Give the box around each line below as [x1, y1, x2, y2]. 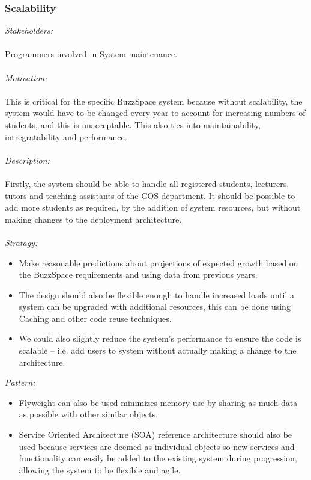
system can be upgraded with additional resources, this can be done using [19, 300, 291, 313]
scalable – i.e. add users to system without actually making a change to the [19, 344, 297, 357]
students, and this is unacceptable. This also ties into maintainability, [5, 118, 261, 131]
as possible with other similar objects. [19, 408, 158, 420]
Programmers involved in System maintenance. [5, 48, 178, 60]
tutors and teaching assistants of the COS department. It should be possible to [5, 189, 295, 202]
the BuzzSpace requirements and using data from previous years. [19, 268, 258, 281]
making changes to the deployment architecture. [5, 212, 182, 225]
